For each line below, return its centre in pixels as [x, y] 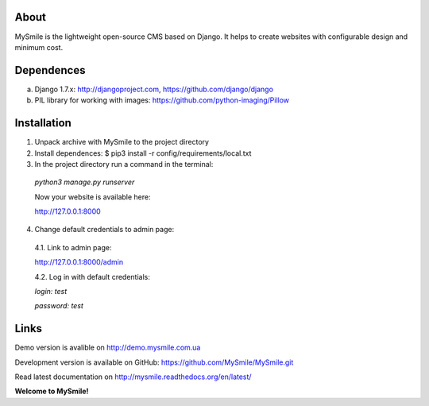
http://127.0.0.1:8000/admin [79, 262]
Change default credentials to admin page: [104, 230]
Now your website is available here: [93, 197]
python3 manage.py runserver [85, 182]
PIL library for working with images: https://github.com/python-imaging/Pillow [162, 100]
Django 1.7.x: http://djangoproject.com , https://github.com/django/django [154, 89]
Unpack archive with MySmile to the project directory [122, 142]
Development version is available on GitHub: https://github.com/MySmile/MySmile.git [154, 362]
